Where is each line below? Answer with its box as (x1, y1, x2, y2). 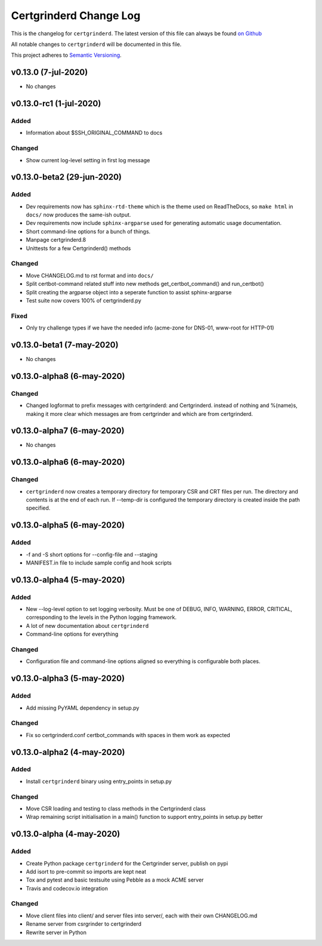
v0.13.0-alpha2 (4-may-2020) (11, 747, 125, 757)
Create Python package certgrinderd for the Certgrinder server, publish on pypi (26, 859, 228, 867)
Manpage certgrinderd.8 (26, 236, 86, 244)
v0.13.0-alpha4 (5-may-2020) (11, 575, 125, 585)
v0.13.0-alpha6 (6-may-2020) (11, 457, 125, 467)
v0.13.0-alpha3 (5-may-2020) (11, 673, 125, 683)
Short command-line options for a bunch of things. (26, 227, 151, 235)
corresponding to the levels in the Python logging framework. (26, 614, 177, 621)
